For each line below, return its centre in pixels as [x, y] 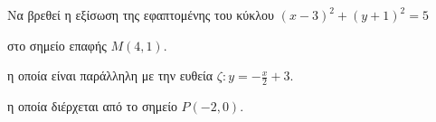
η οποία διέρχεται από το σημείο [92, 106]
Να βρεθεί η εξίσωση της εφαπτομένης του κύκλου [141, 14]
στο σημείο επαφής [57, 45]
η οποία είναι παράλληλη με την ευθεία [110, 75]
